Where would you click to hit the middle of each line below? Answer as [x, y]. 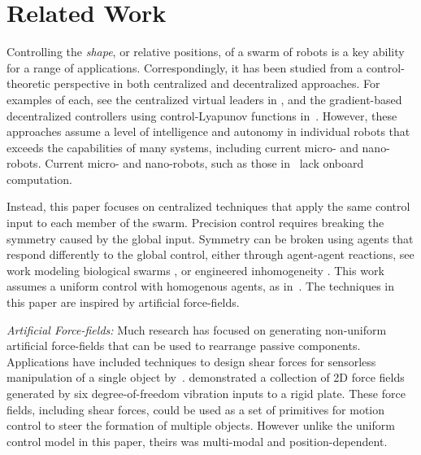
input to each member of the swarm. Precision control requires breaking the [195, 223]
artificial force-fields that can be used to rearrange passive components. [184, 346]
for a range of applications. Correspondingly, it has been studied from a [185, 67]
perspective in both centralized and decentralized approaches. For [217, 83]
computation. [39, 179]
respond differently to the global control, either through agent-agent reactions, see [210, 254]
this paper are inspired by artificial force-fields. [123, 302]
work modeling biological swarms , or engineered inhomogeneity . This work [195, 270]
